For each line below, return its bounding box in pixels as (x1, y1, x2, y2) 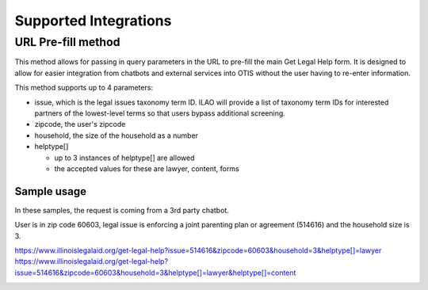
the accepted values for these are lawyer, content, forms (54, 163, 239, 174)
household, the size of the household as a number (34, 131, 198, 140)
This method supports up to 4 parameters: (14, 83, 154, 93)
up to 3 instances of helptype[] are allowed (54, 153, 195, 162)
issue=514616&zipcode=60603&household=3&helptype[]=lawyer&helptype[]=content (14, 268, 296, 277)
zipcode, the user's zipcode (34, 120, 126, 129)
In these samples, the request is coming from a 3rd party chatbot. (14, 205, 229, 215)
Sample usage (14, 185, 87, 198)
